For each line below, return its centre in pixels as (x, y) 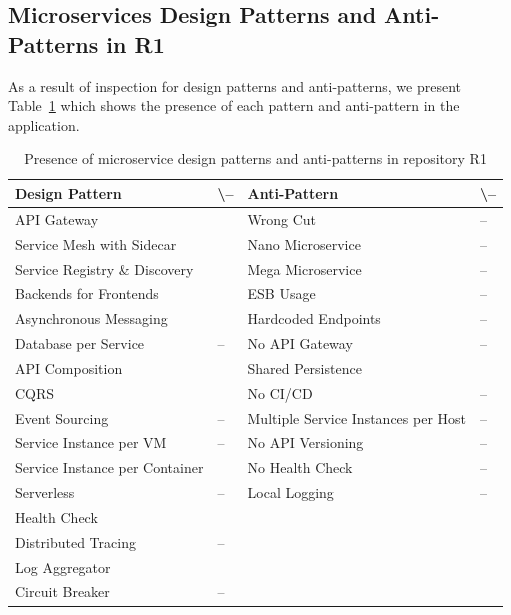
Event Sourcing (62, 417)
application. (44, 124)
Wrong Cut (282, 218)
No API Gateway (300, 343)
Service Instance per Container (109, 467)
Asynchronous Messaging (91, 318)
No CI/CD (280, 392)
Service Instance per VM (91, 442)
